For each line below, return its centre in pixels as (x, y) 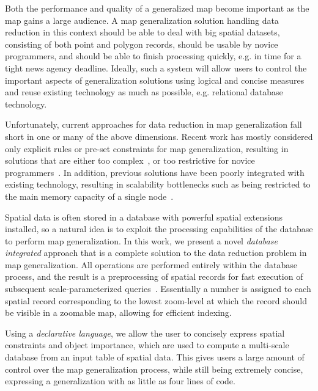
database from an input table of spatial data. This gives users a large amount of (155, 357)
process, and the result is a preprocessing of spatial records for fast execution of (154, 276)
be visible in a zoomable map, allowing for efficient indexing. (118, 312)
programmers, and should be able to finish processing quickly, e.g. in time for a (153, 56)
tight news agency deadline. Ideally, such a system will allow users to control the (156, 68)
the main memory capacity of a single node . (89, 196)
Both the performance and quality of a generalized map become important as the (157, 8)
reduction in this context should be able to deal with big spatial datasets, (142, 32)
